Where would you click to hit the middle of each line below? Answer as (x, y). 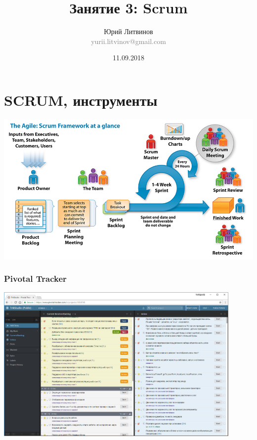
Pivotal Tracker (35, 278)
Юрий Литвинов (128, 31)
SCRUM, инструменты (81, 100)
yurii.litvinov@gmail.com (128, 41)
